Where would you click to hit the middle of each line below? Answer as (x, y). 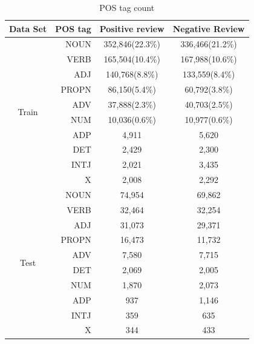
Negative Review (209, 28)
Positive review (132, 28)
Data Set (28, 28)
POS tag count (127, 7)
